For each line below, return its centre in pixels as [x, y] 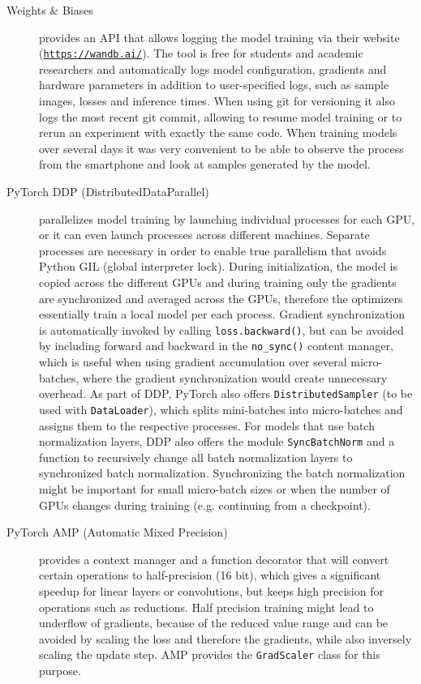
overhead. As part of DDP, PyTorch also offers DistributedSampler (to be [226, 393]
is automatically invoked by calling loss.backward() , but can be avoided [221, 329]
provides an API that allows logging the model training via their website [219, 37]
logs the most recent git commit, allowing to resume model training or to [221, 116]
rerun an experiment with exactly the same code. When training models [218, 133]
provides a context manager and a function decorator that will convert [214, 559]
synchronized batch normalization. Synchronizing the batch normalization [222, 473]
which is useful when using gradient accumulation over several [193, 362]
